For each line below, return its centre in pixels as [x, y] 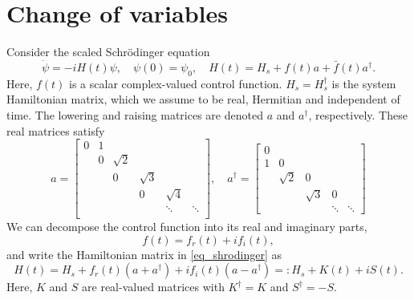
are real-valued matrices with [153, 287]
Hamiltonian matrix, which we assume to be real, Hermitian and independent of [203, 99]
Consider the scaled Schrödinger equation [108, 52]
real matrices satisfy [56, 130]
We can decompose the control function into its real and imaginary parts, [187, 226]
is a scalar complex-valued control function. [176, 83]
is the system [364, 83]
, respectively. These [358, 114]
